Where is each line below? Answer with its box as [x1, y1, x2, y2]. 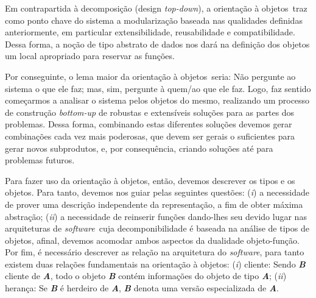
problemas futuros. [5, 154, 75, 166]
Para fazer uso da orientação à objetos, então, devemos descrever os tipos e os [5, 174, 295, 186]
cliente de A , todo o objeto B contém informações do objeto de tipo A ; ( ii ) [5, 269, 287, 282]
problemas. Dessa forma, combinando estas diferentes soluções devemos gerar [5, 118, 292, 130]
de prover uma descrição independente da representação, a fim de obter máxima [5, 197, 303, 210]
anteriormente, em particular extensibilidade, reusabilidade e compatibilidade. [5, 26, 295, 38]
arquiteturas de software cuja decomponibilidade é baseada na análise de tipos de [5, 222, 309, 235]
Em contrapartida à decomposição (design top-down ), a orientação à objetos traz [5, 2, 307, 14]
